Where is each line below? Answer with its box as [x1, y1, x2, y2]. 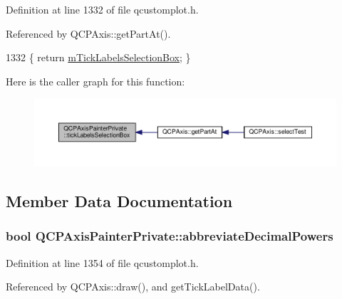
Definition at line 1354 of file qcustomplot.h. [6, 255, 199, 270]
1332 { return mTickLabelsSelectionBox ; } [6, 50, 191, 65]
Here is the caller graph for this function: [6, 73, 185, 88]
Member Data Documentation [6, 190, 233, 211]
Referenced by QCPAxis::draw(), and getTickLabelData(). [6, 279, 260, 294]
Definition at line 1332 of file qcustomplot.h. [6, 2, 199, 16]
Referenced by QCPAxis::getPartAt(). [6, 26, 171, 41]
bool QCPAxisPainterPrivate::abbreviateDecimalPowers [6, 227, 333, 245]
